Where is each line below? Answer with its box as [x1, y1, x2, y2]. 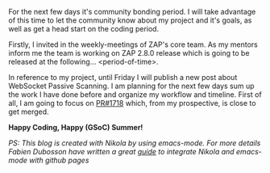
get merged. [8, 107, 50, 116]
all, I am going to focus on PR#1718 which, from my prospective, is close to [8, 99, 256, 108]
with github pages [29, 155, 89, 165]
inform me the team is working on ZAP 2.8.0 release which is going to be [8, 49, 250, 57]
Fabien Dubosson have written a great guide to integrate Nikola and [8, 147, 235, 156]
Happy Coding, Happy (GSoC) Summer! [8, 123, 143, 132]
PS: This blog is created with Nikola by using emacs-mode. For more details [8, 138, 261, 148]
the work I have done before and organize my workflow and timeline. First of [8, 90, 262, 99]
